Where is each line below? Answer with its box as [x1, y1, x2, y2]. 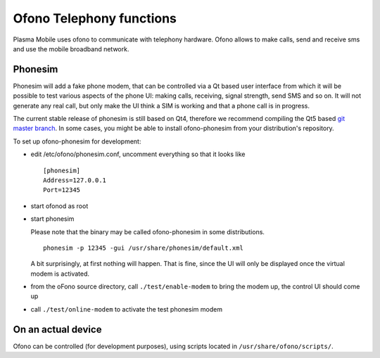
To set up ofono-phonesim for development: [13, 137, 141, 146]
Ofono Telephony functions [13, 11, 177, 26]
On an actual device [13, 324, 102, 335]
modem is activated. [30, 269, 90, 278]
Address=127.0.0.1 [43, 176, 107, 184]
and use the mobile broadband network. [13, 44, 129, 53]
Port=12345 [43, 186, 81, 194]
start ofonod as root [30, 201, 89, 210]
